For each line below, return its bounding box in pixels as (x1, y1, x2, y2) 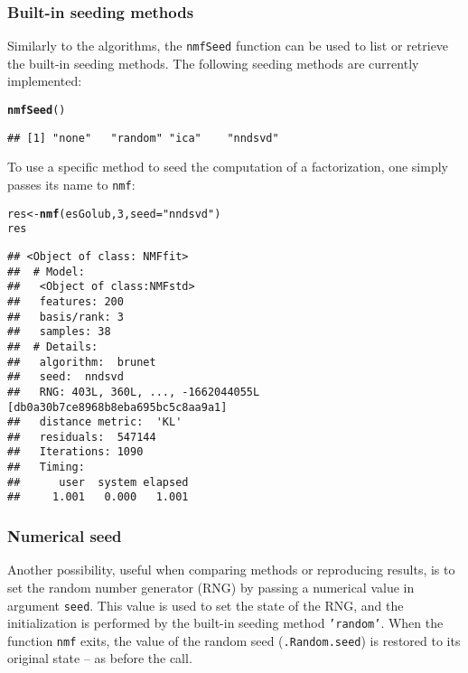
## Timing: (7, 461, 85, 474)
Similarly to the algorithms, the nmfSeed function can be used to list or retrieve (7, 36, 449, 55)
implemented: (7, 71, 82, 90)
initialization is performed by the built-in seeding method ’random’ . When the (7, 613, 444, 632)
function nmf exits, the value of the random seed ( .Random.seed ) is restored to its (7, 631, 461, 650)
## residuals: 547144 (7, 430, 156, 444)
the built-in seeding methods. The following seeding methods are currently (7, 53, 419, 72)
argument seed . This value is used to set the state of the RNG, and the (7, 595, 404, 614)
